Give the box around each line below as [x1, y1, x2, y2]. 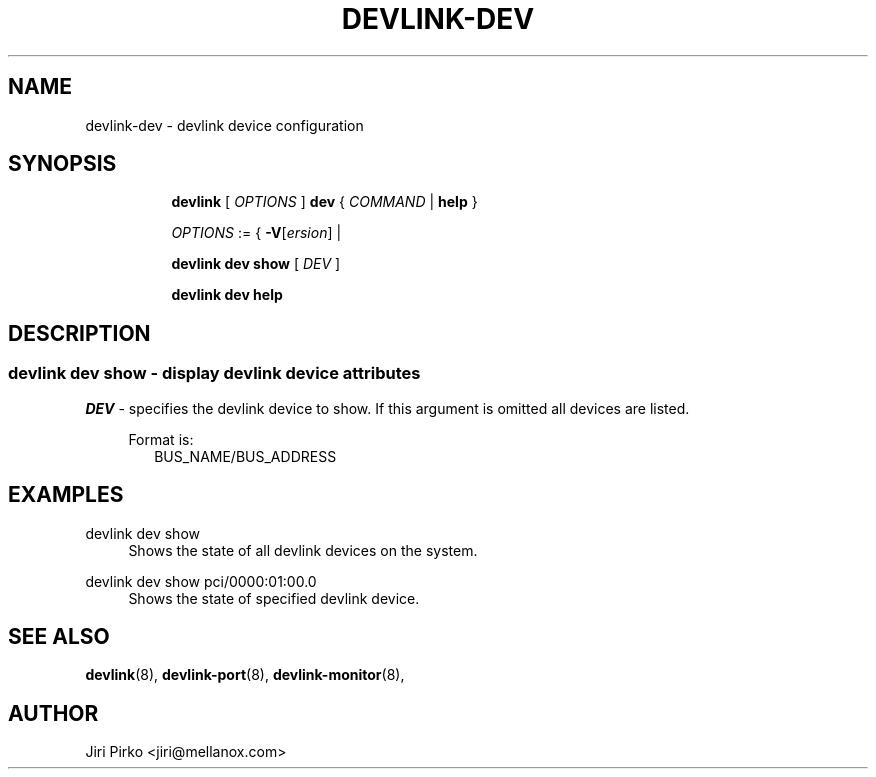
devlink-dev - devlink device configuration [85, 116, 364, 134]
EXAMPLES [8, 482, 124, 508]
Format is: [128, 430, 194, 448]
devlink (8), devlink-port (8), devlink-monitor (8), [85, 666, 405, 684]
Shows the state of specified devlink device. [128, 589, 420, 607]
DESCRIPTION [8, 320, 151, 346]
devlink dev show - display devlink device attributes [8, 363, 421, 384]
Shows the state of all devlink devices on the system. [128, 541, 478, 559]
